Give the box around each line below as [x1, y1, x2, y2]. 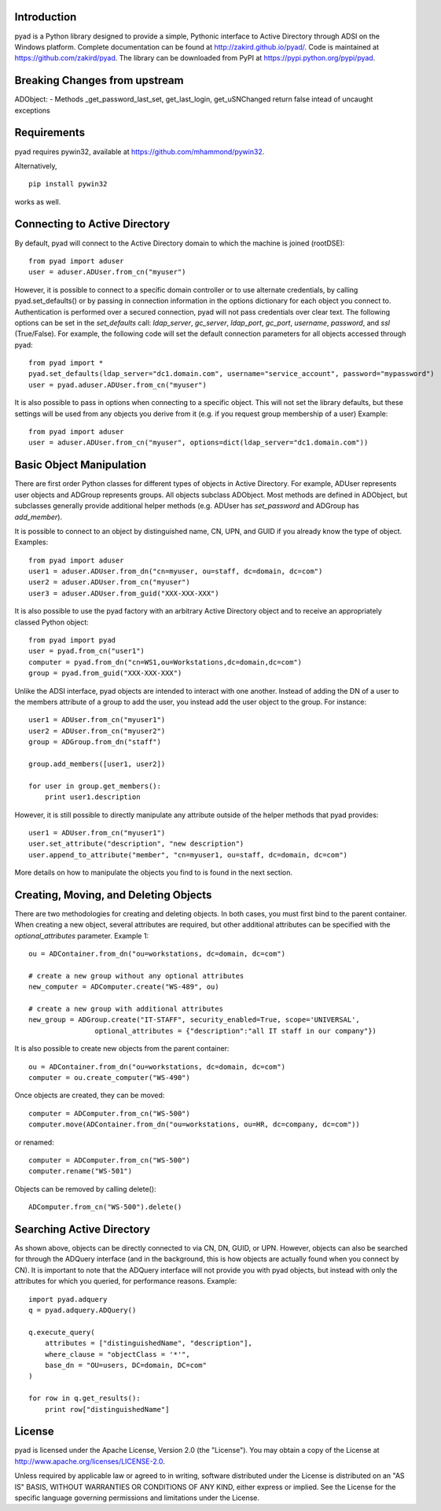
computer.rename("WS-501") [28, 1166, 133, 1176]
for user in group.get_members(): [28, 781, 161, 791]
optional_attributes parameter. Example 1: [14, 931, 149, 940]
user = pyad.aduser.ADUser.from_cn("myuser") [28, 380, 208, 389]
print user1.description [44, 793, 141, 802]
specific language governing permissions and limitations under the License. [14, 1493, 259, 1502]
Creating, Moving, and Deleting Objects [14, 888, 212, 901]
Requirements [14, 126, 86, 139]
